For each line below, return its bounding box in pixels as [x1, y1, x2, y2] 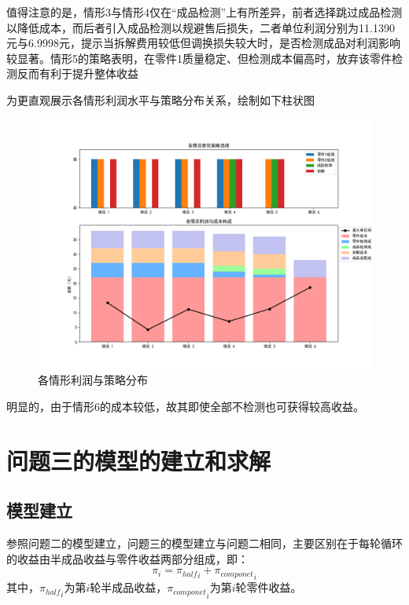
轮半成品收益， [90, 579, 168, 596]
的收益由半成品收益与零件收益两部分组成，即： [6, 550, 249, 566]
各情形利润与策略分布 [38, 372, 148, 388]
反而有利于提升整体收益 [17, 65, 138, 82]
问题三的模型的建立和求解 [6, 444, 271, 476]
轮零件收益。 [235, 579, 302, 596]
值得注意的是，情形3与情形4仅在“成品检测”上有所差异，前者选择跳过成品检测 [6, 4, 403, 20]
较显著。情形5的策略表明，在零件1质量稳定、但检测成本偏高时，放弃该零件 [6, 49, 392, 66]
